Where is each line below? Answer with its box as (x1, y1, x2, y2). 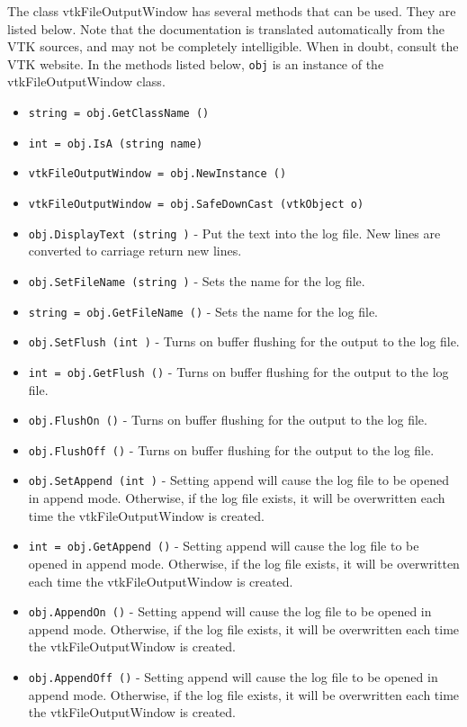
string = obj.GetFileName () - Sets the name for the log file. (28, 301, 379, 320)
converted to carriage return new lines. (28, 241, 242, 260)
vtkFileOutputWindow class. (7, 72, 166, 91)
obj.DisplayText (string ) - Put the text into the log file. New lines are (28, 223, 441, 242)
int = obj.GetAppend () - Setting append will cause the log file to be (28, 536, 419, 555)
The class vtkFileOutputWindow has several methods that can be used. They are (7, 2, 456, 20)
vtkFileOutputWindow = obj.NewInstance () (28, 167, 287, 181)
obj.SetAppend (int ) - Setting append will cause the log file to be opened (28, 471, 449, 489)
